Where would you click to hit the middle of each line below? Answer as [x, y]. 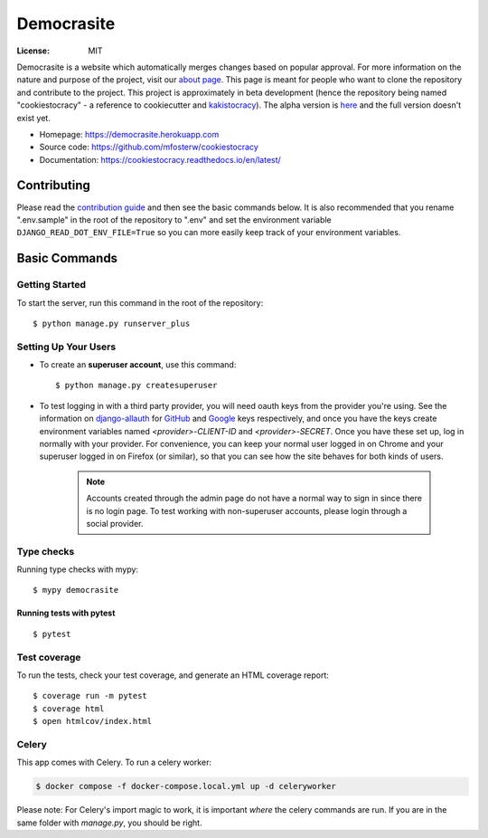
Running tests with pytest [66, 613]
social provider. [115, 523]
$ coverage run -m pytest [90, 696]
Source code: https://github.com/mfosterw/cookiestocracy [149, 147]
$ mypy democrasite [76, 590]
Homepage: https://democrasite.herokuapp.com [129, 134]
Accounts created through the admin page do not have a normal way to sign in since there [254, 499]
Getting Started [51, 285]
